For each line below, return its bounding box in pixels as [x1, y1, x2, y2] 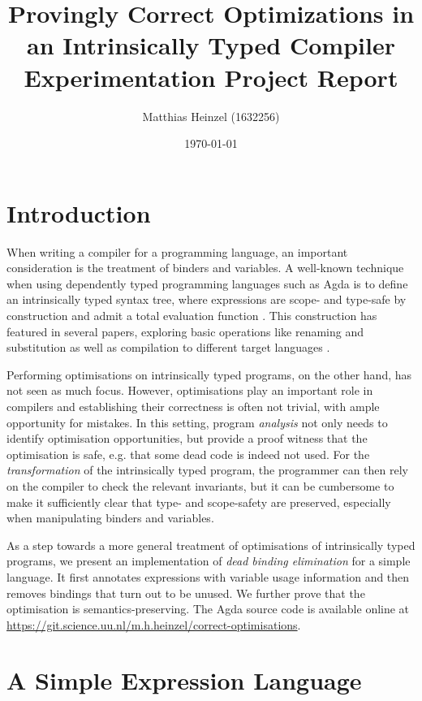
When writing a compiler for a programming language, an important [6, 243, 348, 260]
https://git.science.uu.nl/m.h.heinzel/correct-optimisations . [6, 616, 301, 633]
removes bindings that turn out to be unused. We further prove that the [6, 584, 365, 601]
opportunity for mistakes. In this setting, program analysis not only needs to [6, 413, 388, 431]
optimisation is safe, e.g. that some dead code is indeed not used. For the [6, 445, 370, 462]
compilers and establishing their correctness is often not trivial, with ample [6, 397, 380, 414]
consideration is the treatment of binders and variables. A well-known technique [6, 259, 404, 276]
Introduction [6, 196, 151, 229]
